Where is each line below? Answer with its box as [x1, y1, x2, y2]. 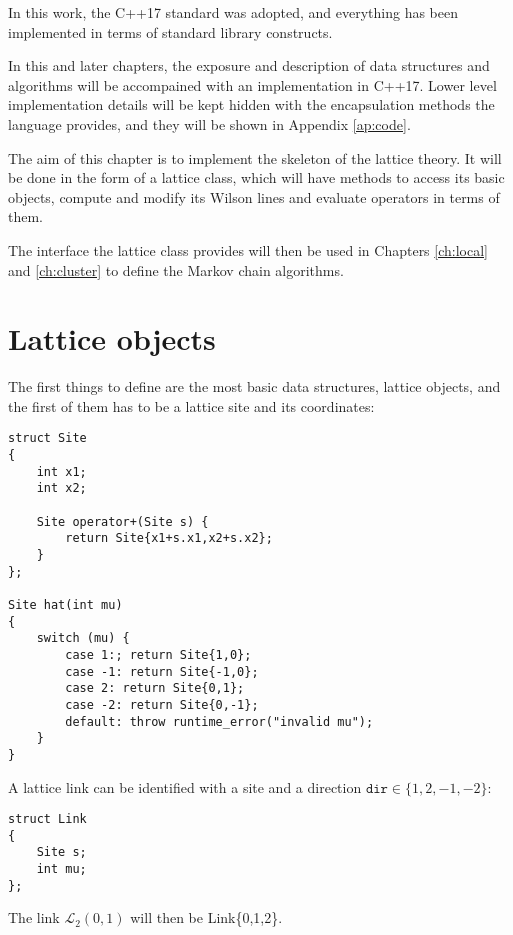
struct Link [8, 812, 87, 827]
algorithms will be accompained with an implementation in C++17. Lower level [8, 74, 497, 95]
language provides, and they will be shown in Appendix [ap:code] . [8, 113, 411, 134]
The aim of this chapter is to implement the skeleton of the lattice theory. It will [8, 147, 502, 168]
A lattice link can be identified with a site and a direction [8, 776, 362, 797]
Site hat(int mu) [8, 598, 123, 612]
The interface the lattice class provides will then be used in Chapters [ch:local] [8, 239, 488, 260]
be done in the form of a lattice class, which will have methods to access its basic [8, 167, 505, 188]
